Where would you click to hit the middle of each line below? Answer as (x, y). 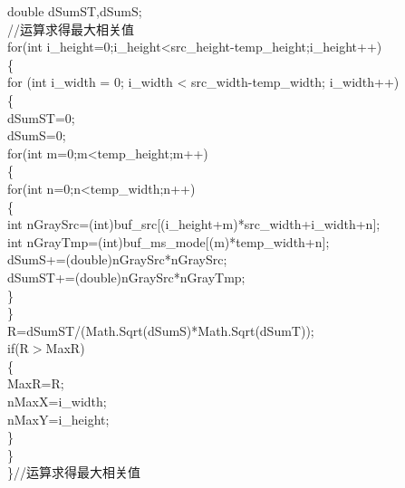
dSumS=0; (37, 135)
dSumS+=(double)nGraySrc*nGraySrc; (117, 259)
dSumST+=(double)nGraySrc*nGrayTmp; (126, 277)
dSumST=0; (41, 117)
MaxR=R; (36, 383)
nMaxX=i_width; (57, 402)
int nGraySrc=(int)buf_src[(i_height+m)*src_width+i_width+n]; (194, 224)
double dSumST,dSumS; (75, 11)
